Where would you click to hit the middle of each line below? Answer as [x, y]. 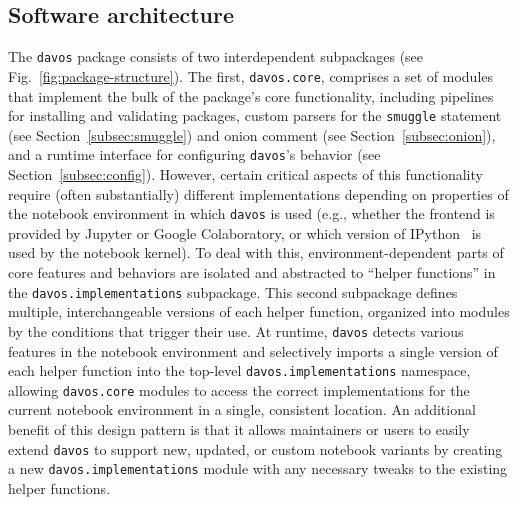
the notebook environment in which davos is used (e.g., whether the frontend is [251, 213]
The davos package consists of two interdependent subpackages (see [216, 56]
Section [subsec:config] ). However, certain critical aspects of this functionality [245, 174]
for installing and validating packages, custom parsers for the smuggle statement [255, 115]
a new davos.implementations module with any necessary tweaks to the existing [258, 468]
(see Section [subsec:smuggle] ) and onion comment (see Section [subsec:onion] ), [252, 134]
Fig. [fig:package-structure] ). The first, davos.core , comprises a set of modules [251, 75]
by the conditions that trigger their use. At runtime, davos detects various [236, 330]
